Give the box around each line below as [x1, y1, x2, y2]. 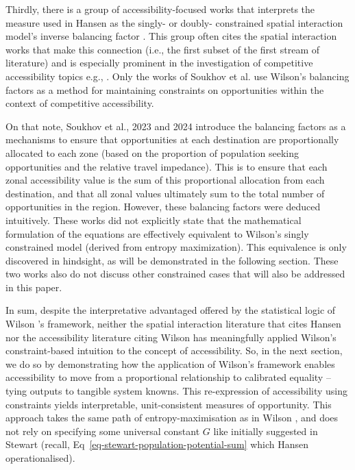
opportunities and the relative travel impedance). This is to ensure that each [5, 159, 328, 173]
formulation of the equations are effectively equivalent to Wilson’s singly [5, 226, 309, 240]
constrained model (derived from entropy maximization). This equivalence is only [5, 240, 347, 254]
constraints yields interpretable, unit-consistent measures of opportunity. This [5, 397, 332, 411]
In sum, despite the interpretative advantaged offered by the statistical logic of [5, 303, 336, 317]
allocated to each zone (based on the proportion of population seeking [5, 145, 299, 160]
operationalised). [5, 451, 75, 465]
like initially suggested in [213, 423, 318, 438]
